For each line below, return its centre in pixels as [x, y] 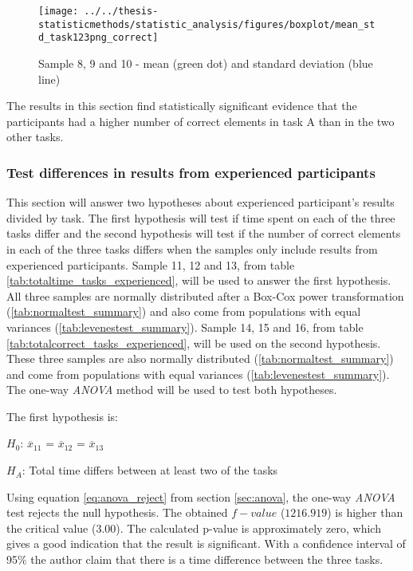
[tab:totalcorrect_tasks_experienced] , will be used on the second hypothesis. [194, 343]
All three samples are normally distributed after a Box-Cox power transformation [205, 295]
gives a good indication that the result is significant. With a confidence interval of [206, 543]
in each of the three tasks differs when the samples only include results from [192, 248]
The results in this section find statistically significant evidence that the [182, 106]
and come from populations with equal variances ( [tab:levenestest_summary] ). [198, 374]
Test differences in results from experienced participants [191, 172]
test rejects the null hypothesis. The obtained [117, 512]
